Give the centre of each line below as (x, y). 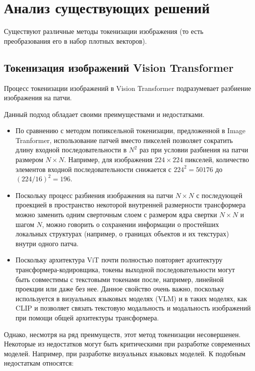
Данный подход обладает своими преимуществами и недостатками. (104, 114)
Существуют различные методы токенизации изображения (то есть (104, 31)
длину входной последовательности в (71, 150)
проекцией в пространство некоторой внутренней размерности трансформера (130, 205)
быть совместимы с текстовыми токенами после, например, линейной (120, 279)
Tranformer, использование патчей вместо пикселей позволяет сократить (124, 140)
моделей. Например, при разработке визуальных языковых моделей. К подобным (125, 353)
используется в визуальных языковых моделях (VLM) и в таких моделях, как (131, 298)
